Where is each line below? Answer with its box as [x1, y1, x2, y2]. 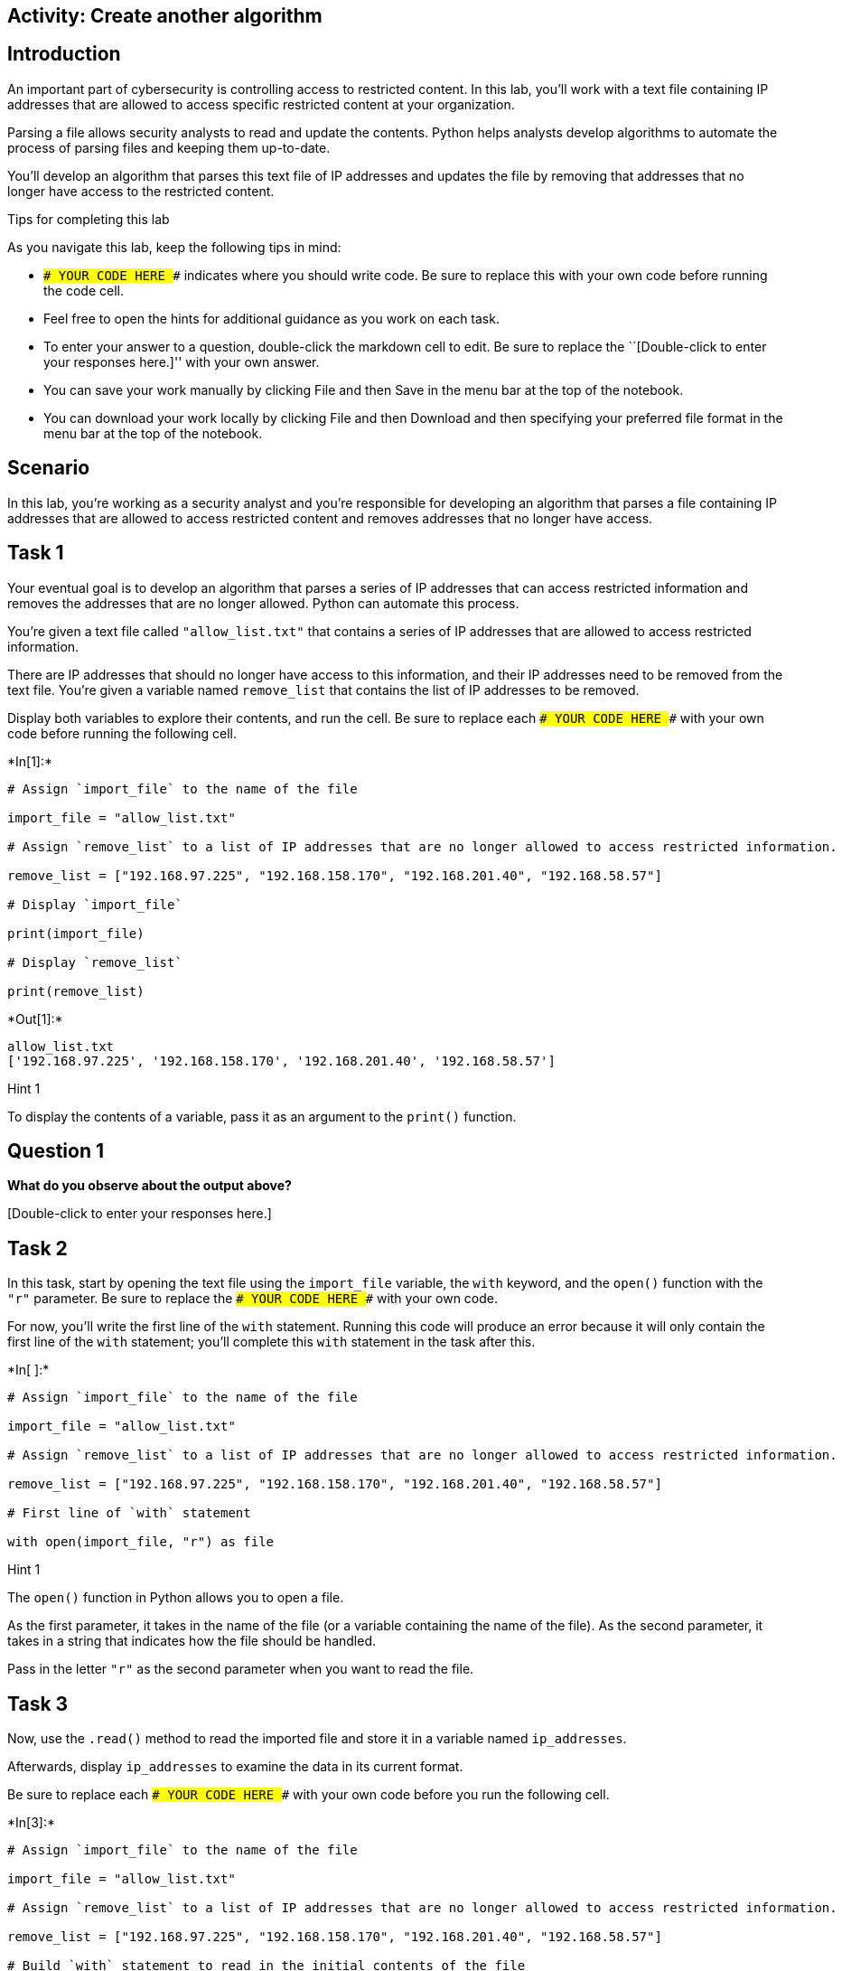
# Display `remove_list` [7, 954, 182, 970]
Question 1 [7, 1139, 105, 1162]
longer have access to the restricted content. [7, 183, 275, 199]
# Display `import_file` [7, 896, 182, 912]
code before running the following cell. [7, 725, 238, 741]
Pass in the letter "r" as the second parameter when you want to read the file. [7, 1661, 474, 1677]
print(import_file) [7, 925, 145, 941]
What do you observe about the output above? [7, 1178, 292, 1194]
